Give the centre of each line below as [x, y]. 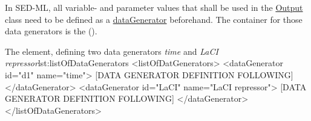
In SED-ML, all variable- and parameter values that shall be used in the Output [154, 7]
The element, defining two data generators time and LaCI [112, 51]
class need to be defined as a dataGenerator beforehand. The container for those [154, 19]
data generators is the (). [51, 31]
